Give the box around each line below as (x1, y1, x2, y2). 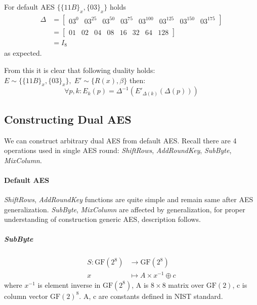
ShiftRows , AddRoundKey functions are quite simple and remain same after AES (4, 194, 253, 205)
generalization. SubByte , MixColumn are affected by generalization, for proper (4, 204, 245, 214)
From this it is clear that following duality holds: (4, 64, 155, 75)
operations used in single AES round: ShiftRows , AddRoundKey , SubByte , (4, 145, 232, 156)
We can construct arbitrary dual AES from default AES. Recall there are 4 (4, 135, 237, 145)
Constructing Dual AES (4, 111, 132, 127)
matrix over (168, 279, 204, 290)
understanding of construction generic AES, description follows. (4, 214, 201, 224)
